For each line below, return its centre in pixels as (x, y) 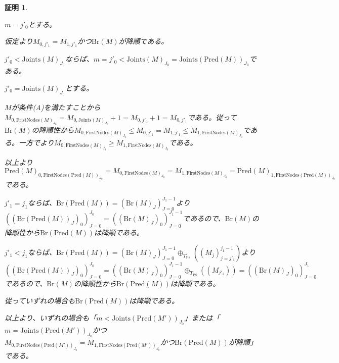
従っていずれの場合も (40, 300)
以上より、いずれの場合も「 (51, 317)
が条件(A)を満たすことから (56, 107)
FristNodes (28, 120)
